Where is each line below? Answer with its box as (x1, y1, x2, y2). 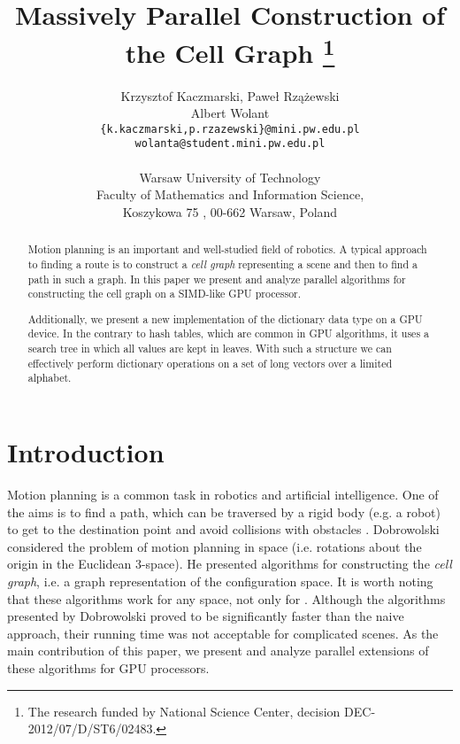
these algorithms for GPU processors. (7, 658, 210, 677)
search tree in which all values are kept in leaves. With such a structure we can (27, 341, 392, 356)
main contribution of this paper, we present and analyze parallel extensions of (7, 641, 429, 660)
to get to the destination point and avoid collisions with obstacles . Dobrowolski (7, 520, 440, 539)
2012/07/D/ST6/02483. (27, 719, 157, 738)
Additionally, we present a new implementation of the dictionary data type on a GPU (27, 311, 423, 326)
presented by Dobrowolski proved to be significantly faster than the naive (7, 607, 404, 625)
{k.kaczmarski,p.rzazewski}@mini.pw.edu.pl (100, 122, 360, 136)
